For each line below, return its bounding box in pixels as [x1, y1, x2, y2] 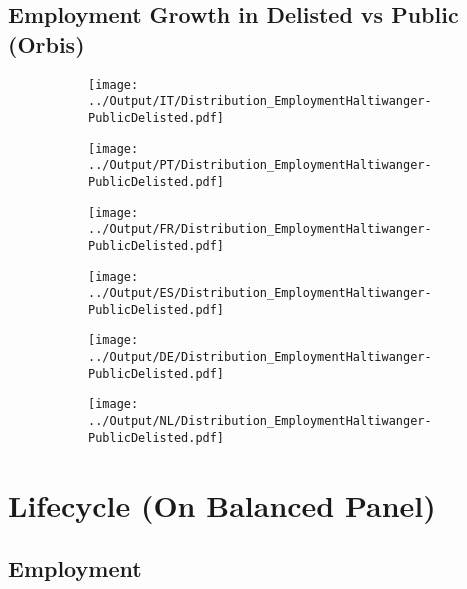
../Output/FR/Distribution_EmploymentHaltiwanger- [88, 222, 432, 237]
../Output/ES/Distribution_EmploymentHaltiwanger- [88, 286, 432, 301]
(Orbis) [8, 28, 85, 59]
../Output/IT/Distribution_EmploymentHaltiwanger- [88, 94, 432, 109]
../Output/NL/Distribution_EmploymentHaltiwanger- [88, 414, 432, 429]
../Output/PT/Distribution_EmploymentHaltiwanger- [88, 158, 432, 173]
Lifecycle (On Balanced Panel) [8, 484, 436, 525]
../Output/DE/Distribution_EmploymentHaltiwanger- [88, 350, 432, 365]
